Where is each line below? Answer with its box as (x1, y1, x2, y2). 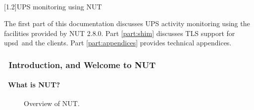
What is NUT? (8, 79, 60, 90)
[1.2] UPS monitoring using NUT (4, 1, 102, 12)
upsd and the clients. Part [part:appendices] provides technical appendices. (4, 37, 232, 48)
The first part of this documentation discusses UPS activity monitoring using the (4, 18, 250, 28)
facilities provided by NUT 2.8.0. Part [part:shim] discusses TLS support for (4, 28, 235, 38)
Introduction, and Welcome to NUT (8, 58, 156, 71)
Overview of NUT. (24, 98, 80, 109)
